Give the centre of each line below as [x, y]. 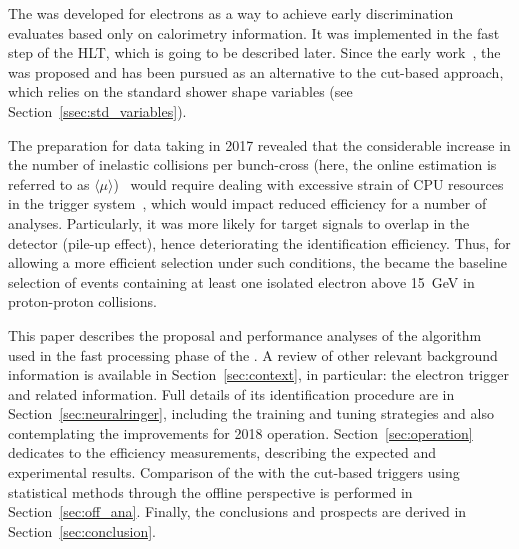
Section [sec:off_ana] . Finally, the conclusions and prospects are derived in [237, 511]
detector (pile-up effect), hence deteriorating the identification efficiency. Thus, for [259, 242]
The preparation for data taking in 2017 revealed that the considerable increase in [259, 144]
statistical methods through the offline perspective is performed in [210, 491]
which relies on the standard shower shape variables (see [180, 91]
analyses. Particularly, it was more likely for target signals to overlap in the [239, 222]
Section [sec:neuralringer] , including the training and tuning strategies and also [251, 413]
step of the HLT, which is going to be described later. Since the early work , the [254, 52]
